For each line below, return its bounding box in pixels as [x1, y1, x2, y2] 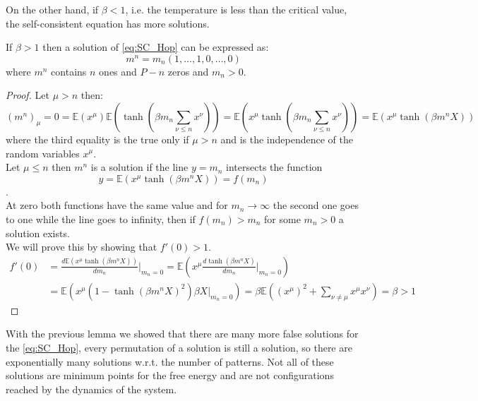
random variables [6, 145, 80, 160]
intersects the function [226, 160, 323, 174]
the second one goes [273, 198, 359, 213]
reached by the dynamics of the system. [6, 381, 177, 396]
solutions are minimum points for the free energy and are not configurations [6, 368, 334, 383]
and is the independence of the [220, 131, 353, 146]
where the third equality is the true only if [6, 131, 189, 146]
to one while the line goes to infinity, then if [6, 211, 196, 226]
